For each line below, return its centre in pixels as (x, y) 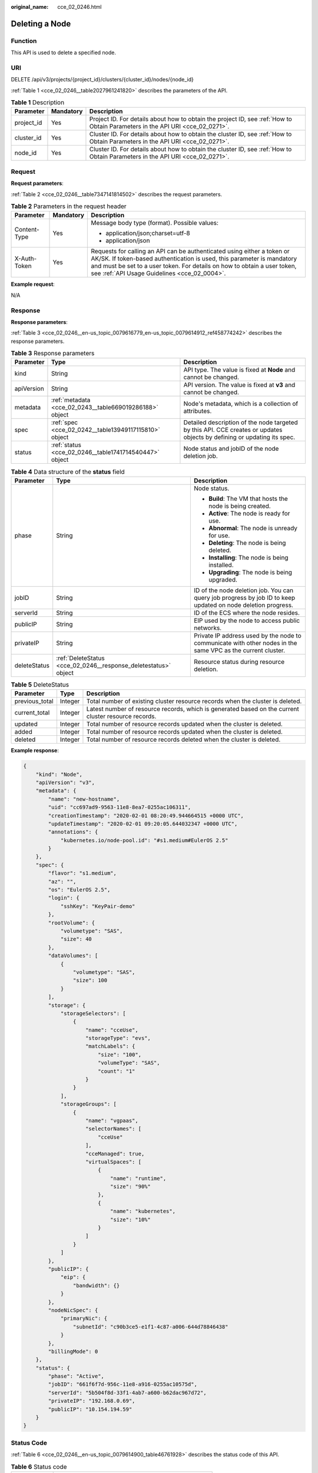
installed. (221, 564)
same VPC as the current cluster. (239, 650)
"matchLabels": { (110, 1046)
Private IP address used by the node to (247, 635)
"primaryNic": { (84, 1319)
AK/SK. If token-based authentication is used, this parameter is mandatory (194, 259)
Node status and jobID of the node (231, 449)
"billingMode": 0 (73, 1351)
